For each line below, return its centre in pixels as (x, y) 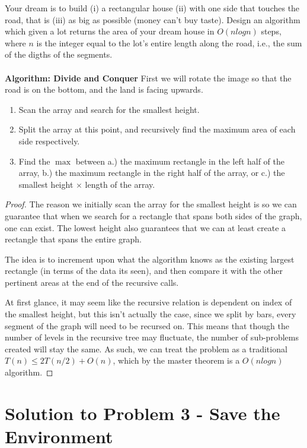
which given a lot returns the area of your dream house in (110, 31)
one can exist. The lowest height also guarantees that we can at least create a (145, 227)
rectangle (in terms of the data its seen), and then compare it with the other (144, 271)
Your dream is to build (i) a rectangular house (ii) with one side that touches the (152, 8)
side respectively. (49, 141)
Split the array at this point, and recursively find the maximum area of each (157, 129)
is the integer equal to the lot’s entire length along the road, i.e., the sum (169, 42)
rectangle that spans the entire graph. (73, 239)
